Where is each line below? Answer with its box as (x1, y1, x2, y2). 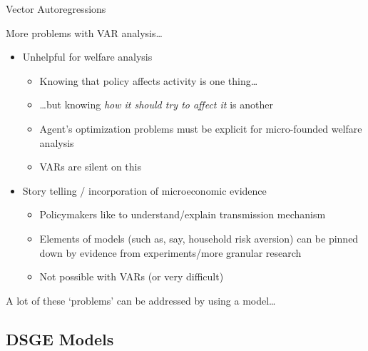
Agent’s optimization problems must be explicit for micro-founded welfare (39, 121, 362, 136)
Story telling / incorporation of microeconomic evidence (22, 183, 267, 198)
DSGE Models (6, 327, 114, 350)
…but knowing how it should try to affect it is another (39, 97, 273, 112)
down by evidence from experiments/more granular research (39, 245, 302, 260)
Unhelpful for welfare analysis (22, 49, 153, 64)
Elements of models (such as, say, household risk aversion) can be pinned (39, 230, 359, 245)
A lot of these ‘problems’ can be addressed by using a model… (6, 292, 276, 307)
